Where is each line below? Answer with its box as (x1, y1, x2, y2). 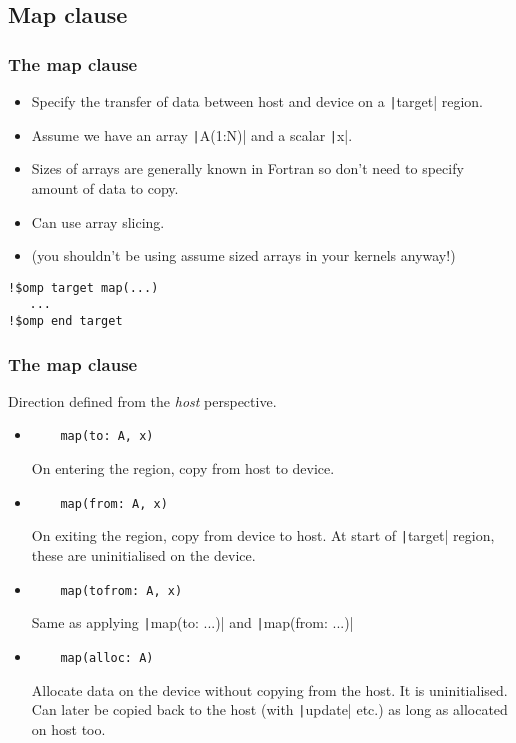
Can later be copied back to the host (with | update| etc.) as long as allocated (31, 699, 508, 720)
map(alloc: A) (60, 650, 154, 665)
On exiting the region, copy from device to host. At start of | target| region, (31, 525, 495, 546)
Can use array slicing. (31, 211, 165, 232)
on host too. (31, 718, 106, 739)
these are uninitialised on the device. (31, 545, 256, 566)
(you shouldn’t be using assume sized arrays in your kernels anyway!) (31, 245, 456, 266)
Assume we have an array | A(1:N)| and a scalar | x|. (31, 124, 353, 145)
